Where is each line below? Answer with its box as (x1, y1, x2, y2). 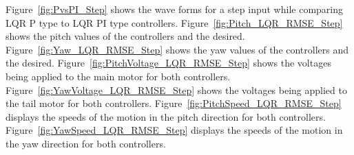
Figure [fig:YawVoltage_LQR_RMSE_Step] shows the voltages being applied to (6, 82, 347, 97)
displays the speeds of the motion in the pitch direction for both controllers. (6, 109, 326, 123)
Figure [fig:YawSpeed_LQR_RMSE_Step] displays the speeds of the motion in (6, 123, 343, 137)
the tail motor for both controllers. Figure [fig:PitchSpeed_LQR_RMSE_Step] (6, 96, 342, 110)
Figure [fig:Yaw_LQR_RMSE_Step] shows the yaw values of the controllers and (6, 42, 349, 56)
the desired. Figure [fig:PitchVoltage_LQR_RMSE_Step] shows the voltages (6, 56, 331, 70)
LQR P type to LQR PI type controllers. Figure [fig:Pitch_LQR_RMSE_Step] (6, 15, 343, 29)
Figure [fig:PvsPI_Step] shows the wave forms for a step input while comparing (6, 2, 343, 16)
